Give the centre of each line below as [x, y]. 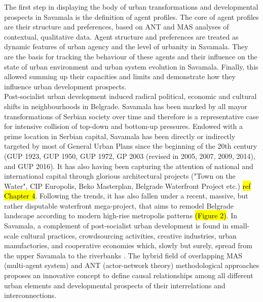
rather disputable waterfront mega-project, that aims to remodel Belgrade [119, 205]
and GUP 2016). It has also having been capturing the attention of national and [129, 166]
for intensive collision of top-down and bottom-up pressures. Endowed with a [123, 126]
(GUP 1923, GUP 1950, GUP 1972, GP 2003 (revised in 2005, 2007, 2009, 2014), [130, 156]
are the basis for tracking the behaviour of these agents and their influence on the [131, 56]
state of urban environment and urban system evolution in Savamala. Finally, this [131, 66]
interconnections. [30, 295]
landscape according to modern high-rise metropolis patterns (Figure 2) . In [121, 215]
